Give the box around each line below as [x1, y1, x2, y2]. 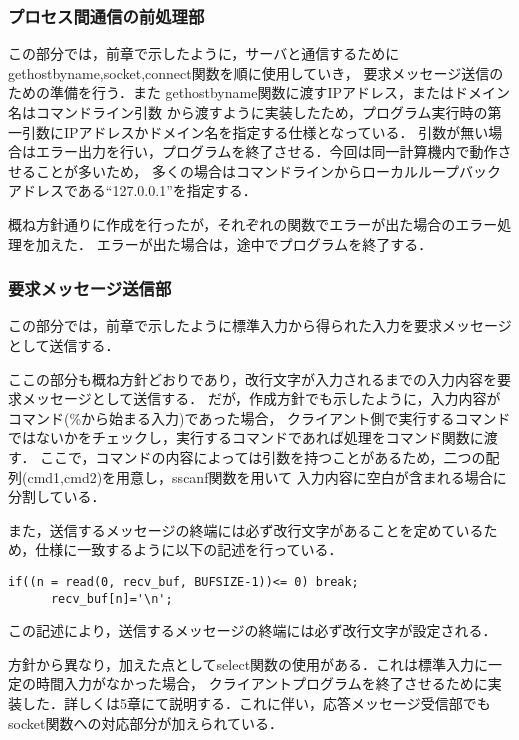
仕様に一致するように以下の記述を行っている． [35, 539, 343, 560]
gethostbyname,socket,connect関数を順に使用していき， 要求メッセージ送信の [8, 62, 504, 83]
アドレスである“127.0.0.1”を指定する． [8, 180, 257, 201]
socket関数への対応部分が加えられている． [8, 712, 283, 733]
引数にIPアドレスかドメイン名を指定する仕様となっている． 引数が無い [21, 121, 489, 142]
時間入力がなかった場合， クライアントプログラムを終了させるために [35, 673, 488, 694]
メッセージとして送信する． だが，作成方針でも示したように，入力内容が [21, 388, 501, 409]
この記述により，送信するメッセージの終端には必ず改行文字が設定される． [8, 620, 497, 641]
